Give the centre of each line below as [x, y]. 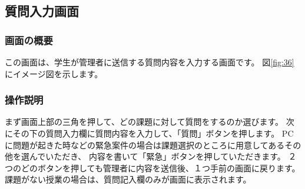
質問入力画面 [42, 11]
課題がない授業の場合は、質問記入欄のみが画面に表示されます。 [128, 179]
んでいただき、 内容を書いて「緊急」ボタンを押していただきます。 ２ [163, 156]
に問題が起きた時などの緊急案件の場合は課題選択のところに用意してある [145, 145]
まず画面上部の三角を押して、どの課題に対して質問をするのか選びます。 [144, 122]
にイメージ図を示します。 [54, 73]
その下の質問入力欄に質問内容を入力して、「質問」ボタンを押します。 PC [153, 133]
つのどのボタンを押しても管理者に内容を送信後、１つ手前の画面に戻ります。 [152, 168]
